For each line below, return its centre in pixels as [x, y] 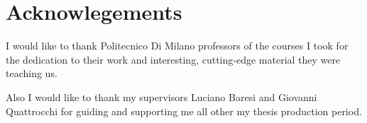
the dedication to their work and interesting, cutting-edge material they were [173, 59]
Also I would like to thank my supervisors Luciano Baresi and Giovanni [161, 96]
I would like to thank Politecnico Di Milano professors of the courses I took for [177, 46]
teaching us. [32, 73]
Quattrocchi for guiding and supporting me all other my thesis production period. [184, 111]
